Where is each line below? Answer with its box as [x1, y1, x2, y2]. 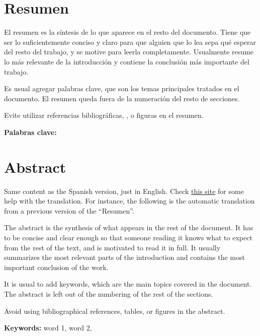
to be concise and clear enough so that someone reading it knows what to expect [4, 232, 252, 242]
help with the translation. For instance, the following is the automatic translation [4, 195, 255, 206]
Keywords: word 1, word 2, [4, 322, 92, 333]
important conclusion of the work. [4, 261, 109, 272]
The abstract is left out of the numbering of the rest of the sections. [4, 288, 213, 299]
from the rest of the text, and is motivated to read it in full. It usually [4, 242, 221, 252]
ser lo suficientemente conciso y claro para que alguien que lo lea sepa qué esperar [4, 36, 256, 47]
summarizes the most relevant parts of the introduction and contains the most [4, 252, 245, 262]
